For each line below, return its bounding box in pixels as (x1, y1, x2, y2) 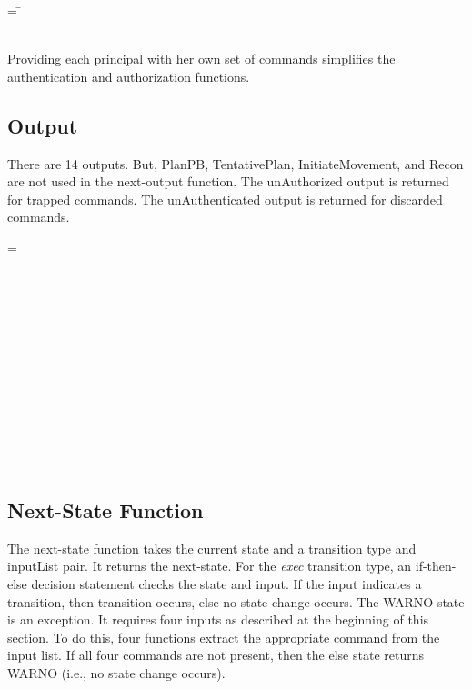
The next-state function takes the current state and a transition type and (7, 538, 417, 557)
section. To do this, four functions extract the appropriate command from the (7, 627, 440, 646)
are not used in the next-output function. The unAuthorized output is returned (7, 172, 449, 191)
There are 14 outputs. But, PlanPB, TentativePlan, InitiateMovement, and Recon (7, 154, 464, 173)
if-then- (415, 556, 457, 575)
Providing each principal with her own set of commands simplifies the (7, 49, 396, 68)
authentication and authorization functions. (7, 66, 250, 85)
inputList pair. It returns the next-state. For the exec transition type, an (7, 556, 412, 575)
